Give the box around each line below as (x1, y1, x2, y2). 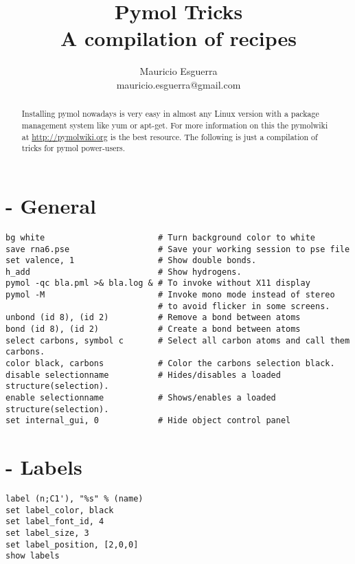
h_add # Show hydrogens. (5, 267, 242, 277)
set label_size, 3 (5, 528, 89, 539)
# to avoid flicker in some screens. (157, 301, 330, 311)
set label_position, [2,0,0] (5, 539, 139, 550)
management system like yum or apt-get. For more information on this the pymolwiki (21, 119, 328, 131)
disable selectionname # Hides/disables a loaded (5, 370, 281, 380)
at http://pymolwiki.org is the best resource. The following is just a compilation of (21, 131, 318, 142)
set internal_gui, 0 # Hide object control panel (5, 416, 291, 426)
